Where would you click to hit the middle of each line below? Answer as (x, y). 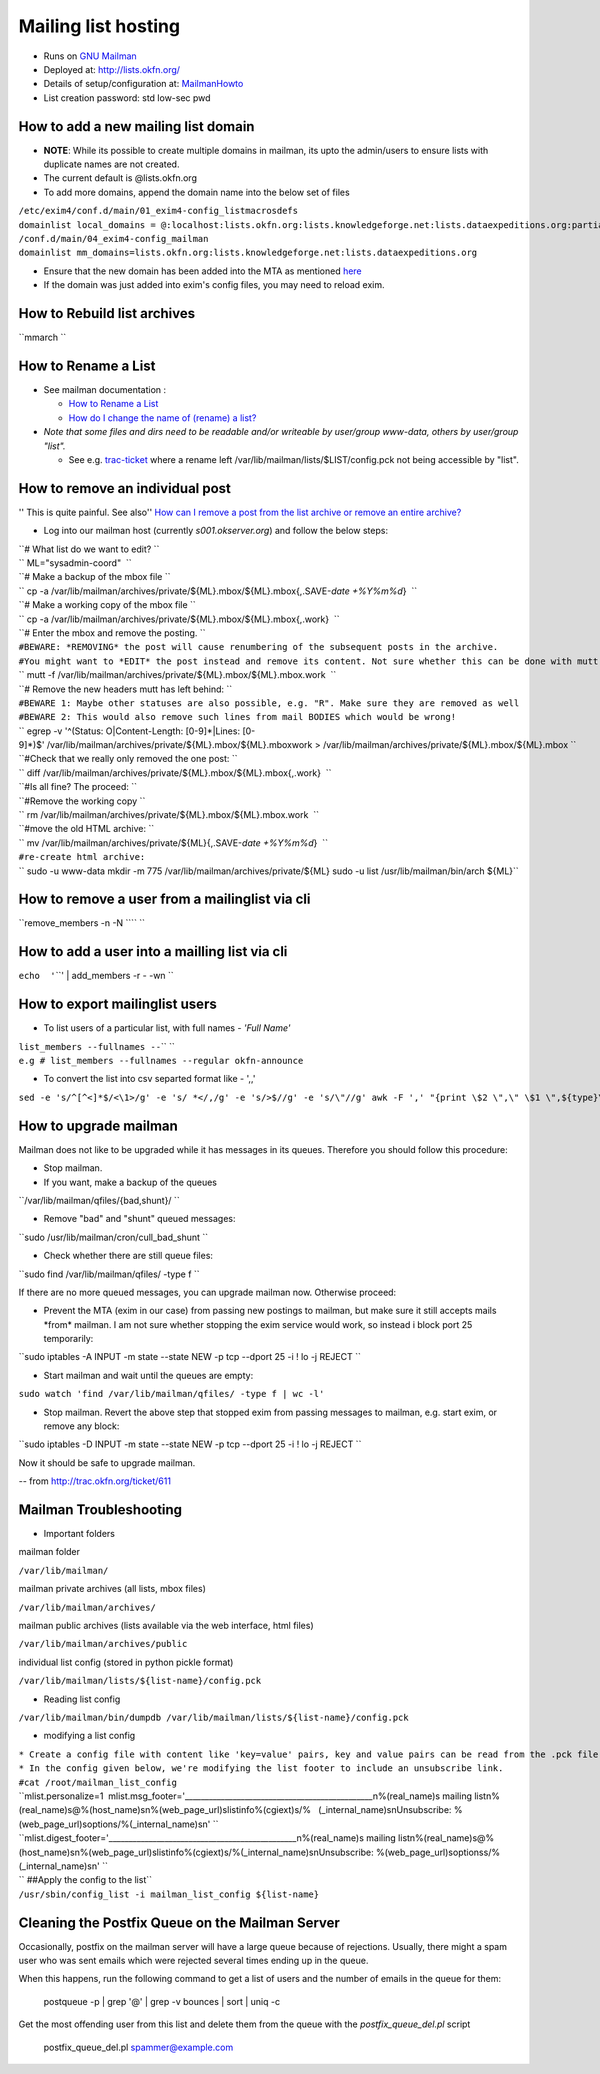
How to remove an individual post (125, 488)
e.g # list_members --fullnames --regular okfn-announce (161, 1061)
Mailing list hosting (99, 26)
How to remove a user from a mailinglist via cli (164, 899)
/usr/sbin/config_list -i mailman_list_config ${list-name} (169, 1894)
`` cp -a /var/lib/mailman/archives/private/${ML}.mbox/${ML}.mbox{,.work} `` (179, 619)
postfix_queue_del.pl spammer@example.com (138, 2047)
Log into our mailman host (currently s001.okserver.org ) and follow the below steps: (216, 531)
